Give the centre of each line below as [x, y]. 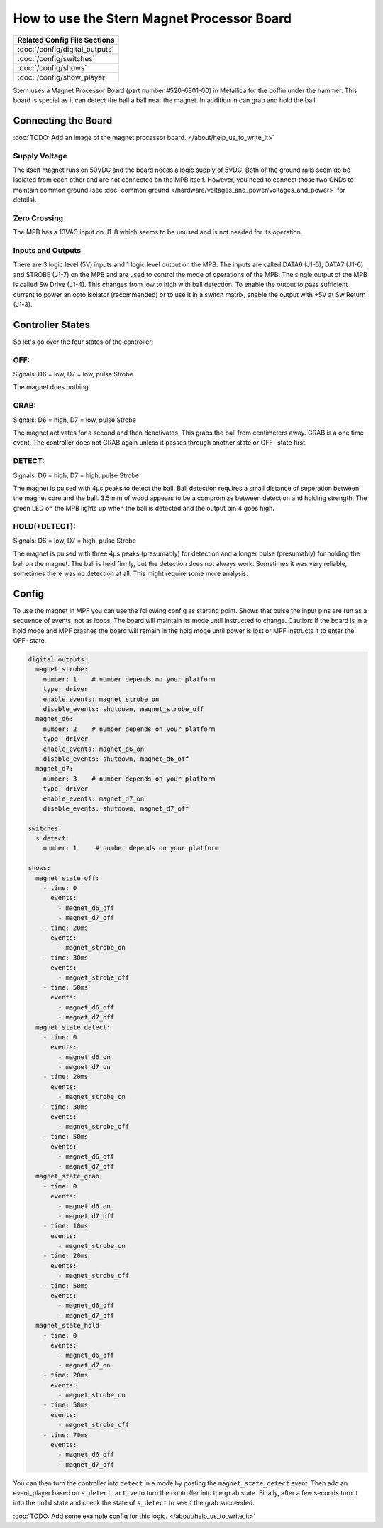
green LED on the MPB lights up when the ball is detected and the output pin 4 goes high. [144, 508]
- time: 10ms [66, 1226]
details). [25, 200]
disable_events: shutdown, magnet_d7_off [116, 808]
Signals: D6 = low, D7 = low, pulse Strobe [73, 374]
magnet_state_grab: [70, 1176]
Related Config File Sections [66, 40]
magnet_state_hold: [70, 1326]
